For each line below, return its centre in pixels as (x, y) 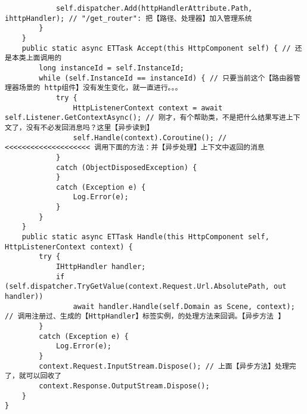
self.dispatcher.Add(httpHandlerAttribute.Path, (154, 8)
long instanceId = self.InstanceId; (111, 68)
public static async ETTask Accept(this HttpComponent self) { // (156, 48)
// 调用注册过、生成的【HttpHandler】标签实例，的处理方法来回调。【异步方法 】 (145, 316)
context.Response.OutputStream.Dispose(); (124, 386)
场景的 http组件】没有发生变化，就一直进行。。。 (100, 88)
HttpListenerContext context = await (148, 108)
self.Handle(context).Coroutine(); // (150, 138)
